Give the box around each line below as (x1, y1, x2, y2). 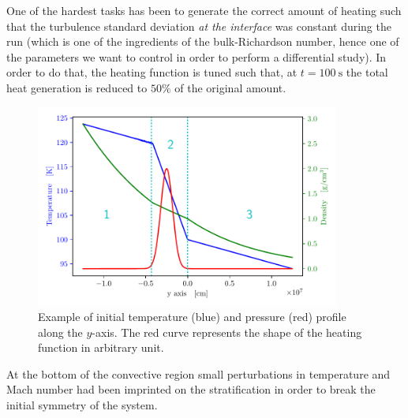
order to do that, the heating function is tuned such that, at (6, 64, 298, 80)
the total (346, 64, 388, 80)
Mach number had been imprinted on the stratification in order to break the (6, 381, 376, 397)
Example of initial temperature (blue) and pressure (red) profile (38, 308, 346, 325)
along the (38, 323, 83, 340)
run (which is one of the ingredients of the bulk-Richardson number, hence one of (6, 33, 399, 50)
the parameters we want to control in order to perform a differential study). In (6, 48, 387, 65)
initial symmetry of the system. (6, 397, 158, 413)
